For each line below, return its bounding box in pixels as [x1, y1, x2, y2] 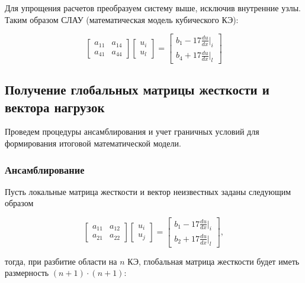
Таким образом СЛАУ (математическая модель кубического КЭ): [5, 13, 239, 25]
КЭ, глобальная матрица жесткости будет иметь [127, 255, 300, 267]
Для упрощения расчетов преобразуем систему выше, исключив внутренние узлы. [5, 2, 301, 14]
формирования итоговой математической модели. [5, 137, 181, 149]
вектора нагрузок [5, 97, 105, 116]
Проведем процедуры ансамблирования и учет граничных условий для [5, 125, 259, 138]
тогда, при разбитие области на [5, 255, 117, 267]
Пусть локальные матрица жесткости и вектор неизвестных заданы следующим [5, 185, 291, 197]
